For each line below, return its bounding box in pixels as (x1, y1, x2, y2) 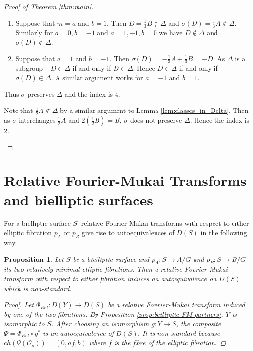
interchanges (18, 115, 56, 125)
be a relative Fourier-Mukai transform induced (107, 299, 245, 310)
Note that (4, 105, 33, 115)
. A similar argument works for (51, 73, 143, 83)
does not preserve (130, 115, 182, 125)
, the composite (176, 318, 221, 329)
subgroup (15, 63, 43, 73)
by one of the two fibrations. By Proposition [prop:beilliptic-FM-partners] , (4, 309, 223, 319)
